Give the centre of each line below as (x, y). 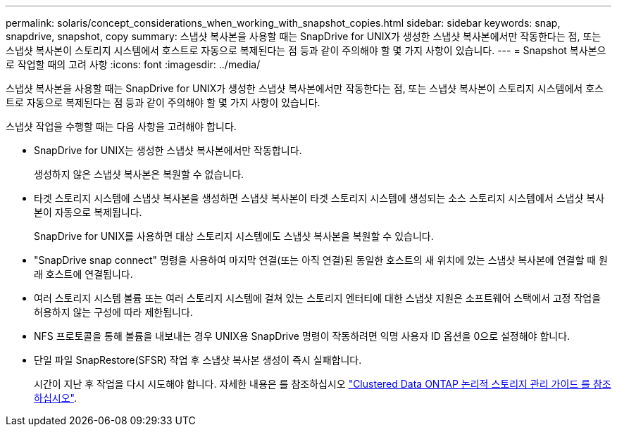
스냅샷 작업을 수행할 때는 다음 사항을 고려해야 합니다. (121, 126)
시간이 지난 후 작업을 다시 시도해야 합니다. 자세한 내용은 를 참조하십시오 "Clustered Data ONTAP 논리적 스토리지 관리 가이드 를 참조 (323, 384)
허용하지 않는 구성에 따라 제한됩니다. (113, 312)
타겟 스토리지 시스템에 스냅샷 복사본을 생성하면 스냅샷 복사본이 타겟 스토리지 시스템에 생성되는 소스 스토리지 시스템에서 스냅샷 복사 (319, 198)
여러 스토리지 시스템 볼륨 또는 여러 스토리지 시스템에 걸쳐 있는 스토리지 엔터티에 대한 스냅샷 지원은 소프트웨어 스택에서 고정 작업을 (318, 298)
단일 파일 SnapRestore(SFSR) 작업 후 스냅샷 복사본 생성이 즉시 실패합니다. (198, 360)
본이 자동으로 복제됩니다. (88, 212)
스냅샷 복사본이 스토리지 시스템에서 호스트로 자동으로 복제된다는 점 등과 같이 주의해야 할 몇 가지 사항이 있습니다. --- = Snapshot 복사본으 (306, 50)
